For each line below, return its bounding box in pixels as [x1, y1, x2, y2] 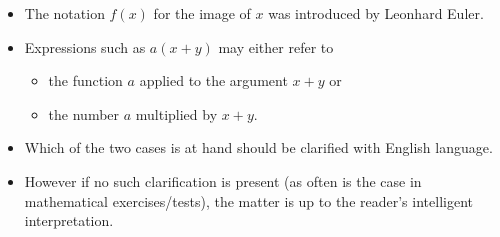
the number [48, 103, 120, 124]
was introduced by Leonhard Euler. [268, 3, 484, 23]
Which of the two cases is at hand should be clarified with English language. [24, 137, 493, 158]
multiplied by [135, 103, 218, 124]
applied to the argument [139, 70, 288, 91]
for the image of [153, 3, 251, 23]
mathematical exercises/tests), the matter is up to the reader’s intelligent [24, 190, 473, 211]
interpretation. [24, 210, 114, 231]
